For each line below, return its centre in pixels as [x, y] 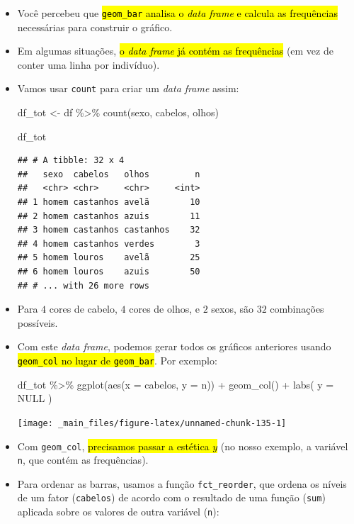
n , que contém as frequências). [83, 460]
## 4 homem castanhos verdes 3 [109, 244]
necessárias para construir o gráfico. [95, 27]
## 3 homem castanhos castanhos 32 [109, 230]
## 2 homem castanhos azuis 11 [109, 216]
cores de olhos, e [164, 309]
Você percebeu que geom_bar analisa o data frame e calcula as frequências [178, 13]
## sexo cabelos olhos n [109, 174]
